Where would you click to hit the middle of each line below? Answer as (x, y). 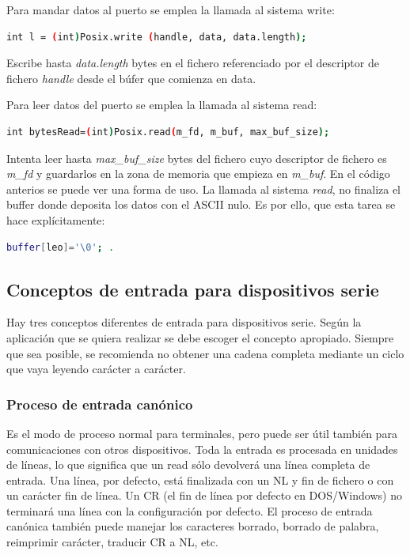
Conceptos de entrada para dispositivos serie (193, 289)
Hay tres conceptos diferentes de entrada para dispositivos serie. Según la (184, 322)
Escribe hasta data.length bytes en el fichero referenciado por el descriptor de (193, 63)
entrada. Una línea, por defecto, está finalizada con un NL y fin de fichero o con (200, 479)
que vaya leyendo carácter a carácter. (96, 369)
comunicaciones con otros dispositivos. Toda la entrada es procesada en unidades (202, 449)
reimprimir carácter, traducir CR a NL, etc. (112, 542)
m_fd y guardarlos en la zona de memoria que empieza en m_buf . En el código (198, 174)
